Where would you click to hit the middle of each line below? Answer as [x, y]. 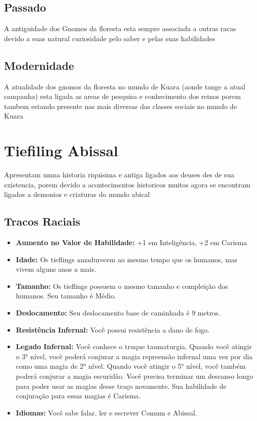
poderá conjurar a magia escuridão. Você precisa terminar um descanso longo [135, 376]
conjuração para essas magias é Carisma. [78, 396]
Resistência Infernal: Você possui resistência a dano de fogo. [113, 329]
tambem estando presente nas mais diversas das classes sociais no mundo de [120, 106]
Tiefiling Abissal [61, 150]
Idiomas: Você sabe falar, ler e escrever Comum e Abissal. [106, 412]
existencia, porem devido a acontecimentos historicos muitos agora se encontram [127, 184]
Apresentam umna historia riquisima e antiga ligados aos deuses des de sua [119, 175]
